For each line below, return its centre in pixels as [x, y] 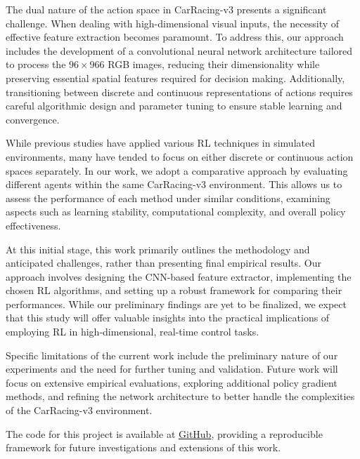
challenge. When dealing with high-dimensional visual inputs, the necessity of [173, 23]
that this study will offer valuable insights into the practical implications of [168, 318]
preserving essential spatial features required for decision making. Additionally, [175, 78]
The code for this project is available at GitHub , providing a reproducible [164, 433]
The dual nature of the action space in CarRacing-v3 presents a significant [166, 9]
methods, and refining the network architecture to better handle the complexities [180, 396]
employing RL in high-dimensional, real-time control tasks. [133, 332]
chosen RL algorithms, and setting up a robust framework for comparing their [174, 290]
